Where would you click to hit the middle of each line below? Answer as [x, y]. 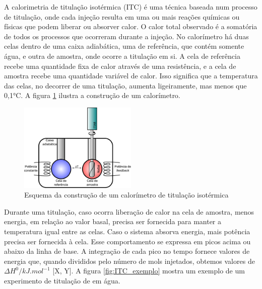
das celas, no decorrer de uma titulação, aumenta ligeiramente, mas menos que [125, 85]
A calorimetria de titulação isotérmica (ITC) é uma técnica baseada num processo [131, 7]
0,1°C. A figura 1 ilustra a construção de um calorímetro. [92, 95]
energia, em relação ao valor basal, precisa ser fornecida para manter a [113, 221]
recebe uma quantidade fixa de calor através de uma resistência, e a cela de [120, 66]
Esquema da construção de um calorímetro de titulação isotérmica [126, 195]
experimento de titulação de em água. [62, 280]
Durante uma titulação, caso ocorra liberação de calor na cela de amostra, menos [129, 211]
